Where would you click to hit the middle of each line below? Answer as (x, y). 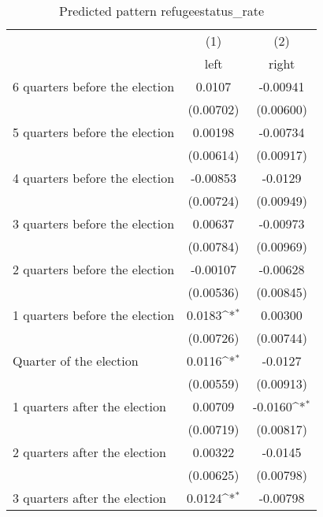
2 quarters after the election (89, 452)
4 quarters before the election (94, 178)
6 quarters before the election (94, 86)
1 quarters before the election (94, 315)
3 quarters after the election (89, 498)
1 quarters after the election (89, 406)
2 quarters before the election (94, 269)
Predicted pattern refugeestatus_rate (162, 11)
